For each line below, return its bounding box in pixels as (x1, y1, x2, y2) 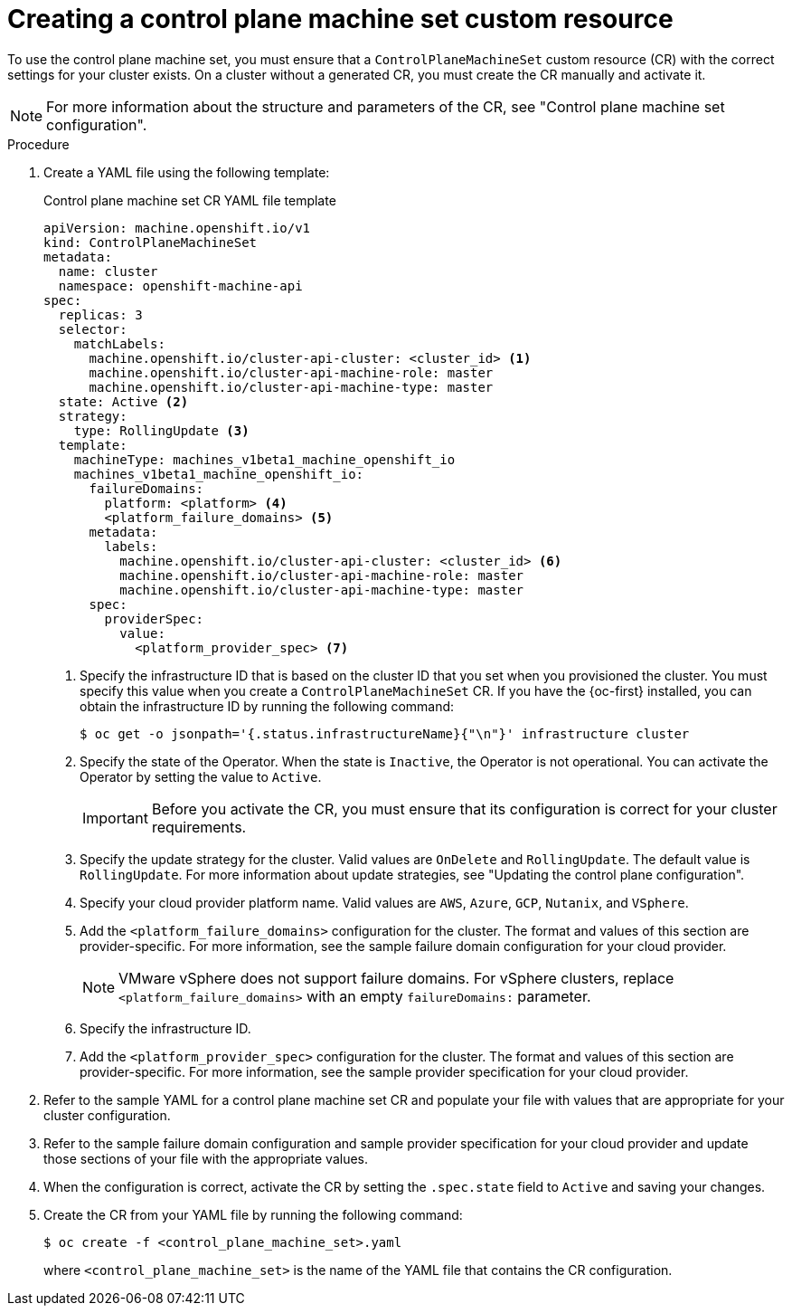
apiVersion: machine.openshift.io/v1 (43, 220, 311, 235)
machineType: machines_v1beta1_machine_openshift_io (73, 452, 456, 467)
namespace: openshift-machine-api (58, 278, 303, 293)
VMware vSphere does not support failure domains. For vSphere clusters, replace (118, 968, 674, 987)
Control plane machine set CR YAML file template (43, 192, 336, 208)
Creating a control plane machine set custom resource (7, 4, 674, 34)
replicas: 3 (58, 307, 143, 322)
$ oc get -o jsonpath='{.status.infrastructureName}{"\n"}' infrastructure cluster (80, 726, 690, 741)
